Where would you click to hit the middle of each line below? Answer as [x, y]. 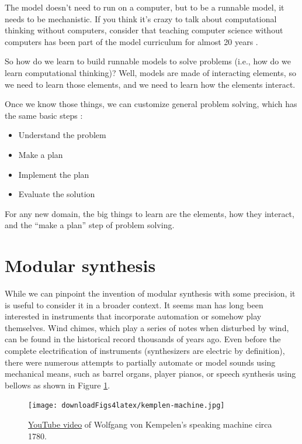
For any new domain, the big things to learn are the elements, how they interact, [150, 213]
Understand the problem [62, 135]
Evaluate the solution [57, 194]
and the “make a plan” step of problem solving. [90, 225]
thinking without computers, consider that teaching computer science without [144, 30]
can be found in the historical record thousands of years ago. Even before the [143, 339]
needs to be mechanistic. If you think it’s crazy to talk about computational [141, 18]
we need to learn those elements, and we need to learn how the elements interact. [150, 84]
